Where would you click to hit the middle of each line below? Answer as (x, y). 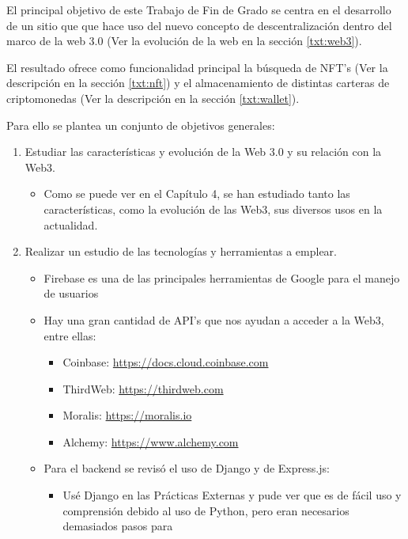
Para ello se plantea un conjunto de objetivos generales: (141, 125)
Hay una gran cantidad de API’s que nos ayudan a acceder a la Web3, (214, 319)
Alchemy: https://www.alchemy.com (151, 441)
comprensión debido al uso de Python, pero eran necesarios (206, 510)
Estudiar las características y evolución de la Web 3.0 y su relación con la (203, 152)
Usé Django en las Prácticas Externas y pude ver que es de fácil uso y (232, 495)
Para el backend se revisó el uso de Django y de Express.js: (187, 468)
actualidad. (71, 224)
